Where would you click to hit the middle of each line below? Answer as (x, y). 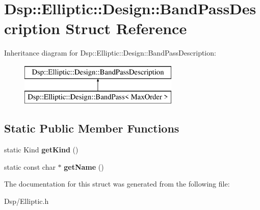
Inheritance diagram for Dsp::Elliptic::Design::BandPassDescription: (110, 53)
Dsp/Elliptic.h (27, 201)
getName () (84, 166)
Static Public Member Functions (92, 128)
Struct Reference (126, 28)
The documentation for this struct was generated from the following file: (117, 184)
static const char (30, 166)
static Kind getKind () (41, 150)
